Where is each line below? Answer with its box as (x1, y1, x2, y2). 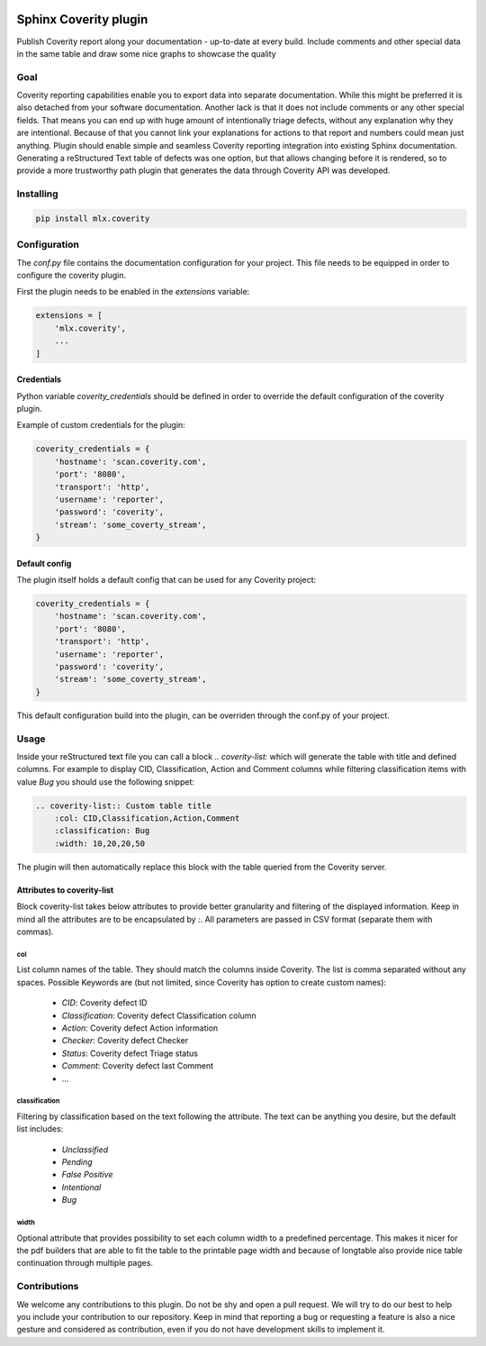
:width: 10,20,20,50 (54, 838, 146, 849)
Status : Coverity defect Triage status (61, 1048, 198, 1059)
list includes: (16, 1123, 64, 1134)
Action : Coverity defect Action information (61, 1023, 219, 1033)
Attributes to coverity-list (16, 884, 114, 896)
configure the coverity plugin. (16, 270, 127, 281)
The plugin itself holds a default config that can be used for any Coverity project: (16, 575, 317, 586)
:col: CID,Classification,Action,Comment (54, 814, 240, 823)
